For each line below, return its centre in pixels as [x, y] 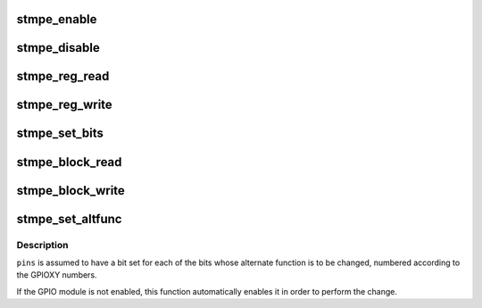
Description [42, 245]
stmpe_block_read [69, 162]
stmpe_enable [57, 19]
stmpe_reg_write [65, 105]
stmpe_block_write [71, 191]
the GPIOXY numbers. [57, 275]
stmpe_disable [58, 48]
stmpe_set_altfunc [69, 219]
